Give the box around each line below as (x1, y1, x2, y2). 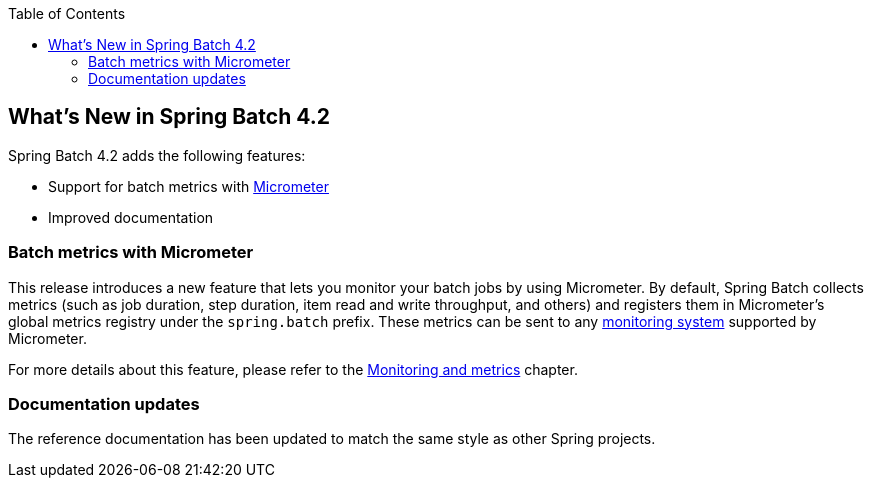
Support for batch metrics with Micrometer (48, 177, 329, 195)
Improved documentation (48, 208, 214, 226)
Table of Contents (8, 5, 126, 22)
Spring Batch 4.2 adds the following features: (8, 146, 306, 164)
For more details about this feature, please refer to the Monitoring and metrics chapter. (8, 360, 578, 378)
